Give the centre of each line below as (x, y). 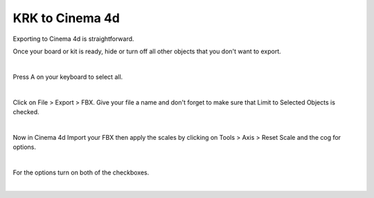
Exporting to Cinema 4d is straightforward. (73, 39)
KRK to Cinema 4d (66, 18)
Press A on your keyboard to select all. (68, 77)
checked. (26, 111)
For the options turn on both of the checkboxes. (81, 172)
